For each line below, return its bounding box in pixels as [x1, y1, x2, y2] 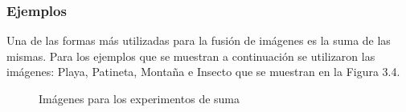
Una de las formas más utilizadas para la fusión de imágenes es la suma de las [6, 32, 391, 49]
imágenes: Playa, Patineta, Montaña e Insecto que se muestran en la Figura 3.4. [6, 63, 400, 80]
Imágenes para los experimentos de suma [39, 90, 240, 106]
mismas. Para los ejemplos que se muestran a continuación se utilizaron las [6, 47, 375, 64]
